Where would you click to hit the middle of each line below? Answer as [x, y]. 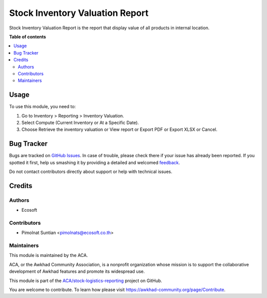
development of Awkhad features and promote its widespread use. [77, 271]
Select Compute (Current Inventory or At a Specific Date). [80, 122]
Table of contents [28, 37]
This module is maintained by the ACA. [49, 255]
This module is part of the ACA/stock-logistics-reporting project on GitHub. [86, 281]
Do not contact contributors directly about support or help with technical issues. [91, 172]
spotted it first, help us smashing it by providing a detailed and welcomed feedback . [95, 162]
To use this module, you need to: [43, 107]
